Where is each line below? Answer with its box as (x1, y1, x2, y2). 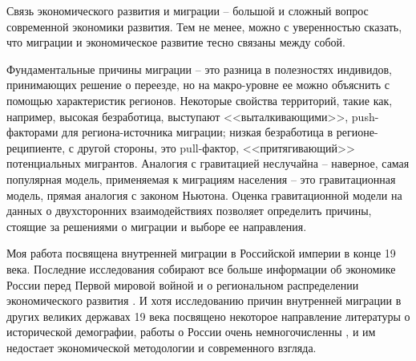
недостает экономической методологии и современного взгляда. (6, 339, 317, 355)
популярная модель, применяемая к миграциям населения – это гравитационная (6, 170, 396, 187)
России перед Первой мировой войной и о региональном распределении (6, 276, 359, 293)
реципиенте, (6, 139, 66, 156)
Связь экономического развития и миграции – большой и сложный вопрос (6, 2, 369, 18)
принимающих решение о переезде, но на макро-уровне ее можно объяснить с (6, 76, 390, 93)
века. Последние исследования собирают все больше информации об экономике (6, 260, 396, 277)
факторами (6, 124, 59, 140)
